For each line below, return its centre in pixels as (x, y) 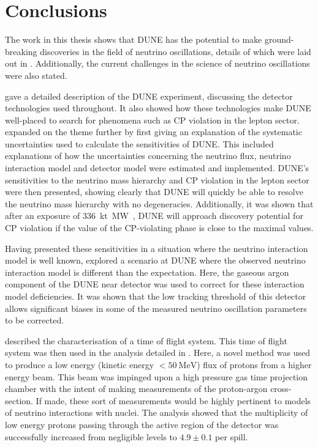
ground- (279, 39)
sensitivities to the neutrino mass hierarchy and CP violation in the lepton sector (157, 179)
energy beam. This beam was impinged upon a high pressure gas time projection (157, 376)
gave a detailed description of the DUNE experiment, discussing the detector (149, 96)
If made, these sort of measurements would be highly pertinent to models (173, 400)
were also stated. (36, 75)
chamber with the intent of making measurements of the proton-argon (136, 389)
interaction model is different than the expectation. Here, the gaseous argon (147, 272)
